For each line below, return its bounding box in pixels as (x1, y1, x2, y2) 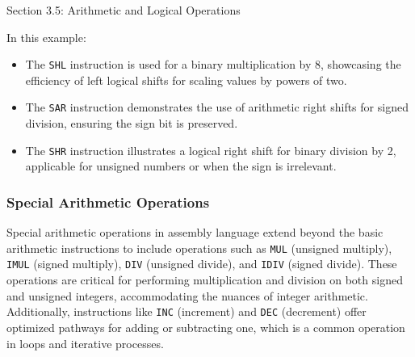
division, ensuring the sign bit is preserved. (25, 115, 238, 132)
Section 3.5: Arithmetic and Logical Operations (6, 2, 241, 18)
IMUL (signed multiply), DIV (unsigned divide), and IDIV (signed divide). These (6, 255, 397, 272)
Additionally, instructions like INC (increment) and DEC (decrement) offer (6, 303, 367, 320)
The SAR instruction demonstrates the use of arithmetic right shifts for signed (25, 99, 409, 115)
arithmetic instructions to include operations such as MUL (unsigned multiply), (6, 239, 392, 256)
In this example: (6, 28, 86, 45)
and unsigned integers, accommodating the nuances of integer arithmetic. (6, 287, 368, 304)
